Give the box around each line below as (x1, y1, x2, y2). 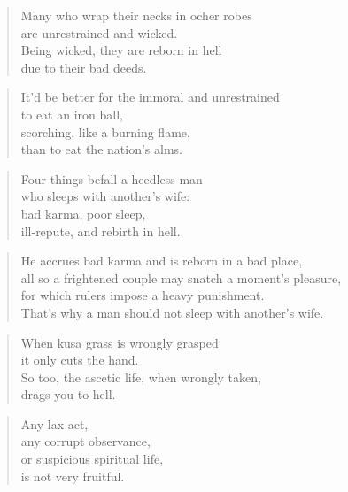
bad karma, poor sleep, (20, 204, 146, 222)
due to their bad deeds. (20, 58, 147, 76)
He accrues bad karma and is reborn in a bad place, (20, 251, 303, 270)
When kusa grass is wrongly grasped (20, 333, 219, 351)
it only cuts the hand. (20, 350, 139, 369)
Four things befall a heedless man (20, 169, 203, 188)
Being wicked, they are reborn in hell (20, 41, 222, 59)
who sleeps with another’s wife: (20, 187, 190, 205)
